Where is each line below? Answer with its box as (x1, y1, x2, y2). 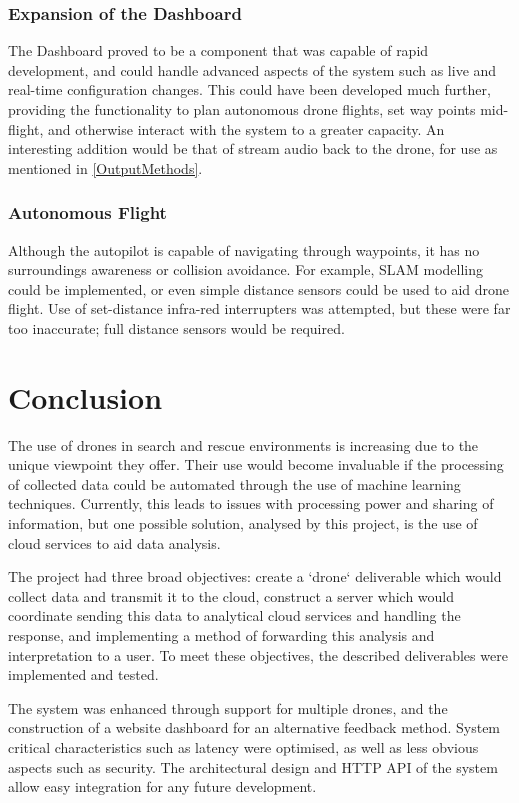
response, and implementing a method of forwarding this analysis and (8, 625, 435, 646)
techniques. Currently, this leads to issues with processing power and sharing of (8, 493, 494, 514)
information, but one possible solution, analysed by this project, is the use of (8, 513, 478, 534)
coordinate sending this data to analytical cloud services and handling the (8, 605, 461, 626)
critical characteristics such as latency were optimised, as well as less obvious (8, 737, 479, 757)
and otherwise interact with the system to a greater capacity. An (48, 118, 445, 139)
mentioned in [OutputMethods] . (8, 157, 203, 178)
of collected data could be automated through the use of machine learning (8, 473, 461, 494)
